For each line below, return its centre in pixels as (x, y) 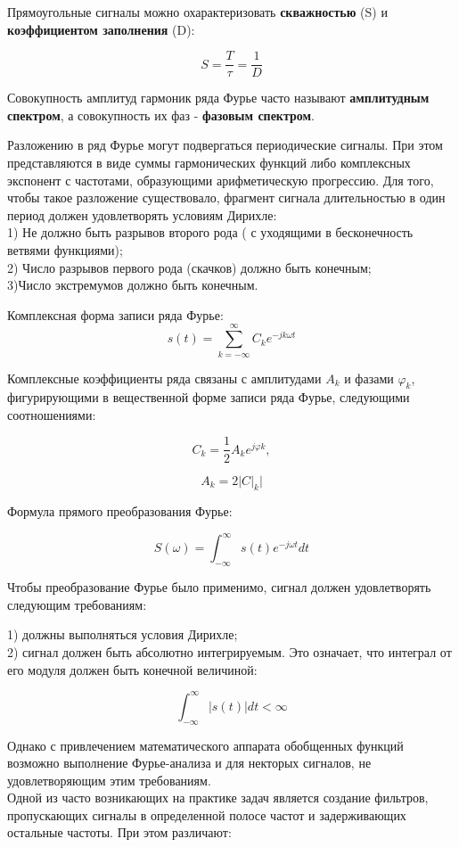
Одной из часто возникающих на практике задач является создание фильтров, (218, 798)
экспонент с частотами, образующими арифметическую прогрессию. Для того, (221, 180)
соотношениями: (52, 414)
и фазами (369, 378)
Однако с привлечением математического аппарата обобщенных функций (205, 745)
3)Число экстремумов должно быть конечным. (133, 285)
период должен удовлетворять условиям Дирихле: (142, 214)
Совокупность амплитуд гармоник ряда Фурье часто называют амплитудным (218, 98)
